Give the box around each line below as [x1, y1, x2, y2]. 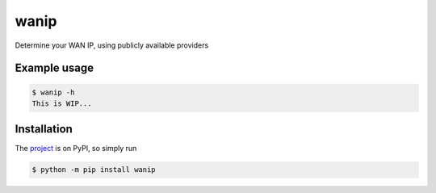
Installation [15, 122, 73, 136]
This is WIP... [31, 99, 92, 108]
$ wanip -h [31, 87, 75, 97]
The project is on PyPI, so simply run [15, 144, 137, 153]
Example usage [15, 61, 94, 75]
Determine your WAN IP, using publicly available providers [15, 40, 209, 50]
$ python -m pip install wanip [31, 166, 157, 174]
